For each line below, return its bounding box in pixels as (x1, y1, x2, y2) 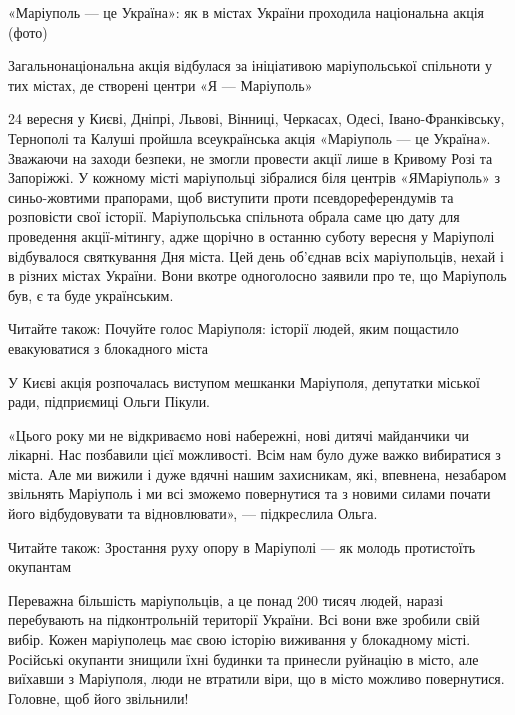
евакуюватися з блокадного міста (8, 337, 209, 358)
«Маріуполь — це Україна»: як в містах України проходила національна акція (8, 2, 485, 22)
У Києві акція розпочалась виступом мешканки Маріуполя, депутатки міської (8, 371, 480, 392)
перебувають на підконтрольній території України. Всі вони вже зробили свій (8, 609, 480, 630)
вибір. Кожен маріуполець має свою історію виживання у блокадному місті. (8, 629, 471, 650)
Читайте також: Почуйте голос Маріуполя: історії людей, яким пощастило (8, 318, 459, 339)
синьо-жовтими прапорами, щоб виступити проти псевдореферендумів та (8, 186, 454, 207)
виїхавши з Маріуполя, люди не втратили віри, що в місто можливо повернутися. (8, 668, 505, 689)
